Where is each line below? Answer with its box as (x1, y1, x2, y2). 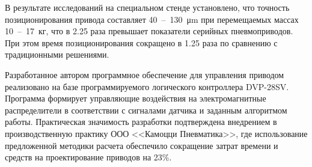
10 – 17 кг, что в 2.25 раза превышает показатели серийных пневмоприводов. (5, 25, 293, 37)
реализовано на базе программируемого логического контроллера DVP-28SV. (5, 80, 289, 93)
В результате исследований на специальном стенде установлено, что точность (5, 1, 290, 13)
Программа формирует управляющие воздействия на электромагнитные (5, 92, 266, 105)
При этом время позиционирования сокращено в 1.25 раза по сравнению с (5, 36, 278, 49)
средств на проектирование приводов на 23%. (5, 151, 172, 163)
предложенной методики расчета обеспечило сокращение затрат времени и (5, 139, 278, 151)
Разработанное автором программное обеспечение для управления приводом (5, 68, 284, 80)
